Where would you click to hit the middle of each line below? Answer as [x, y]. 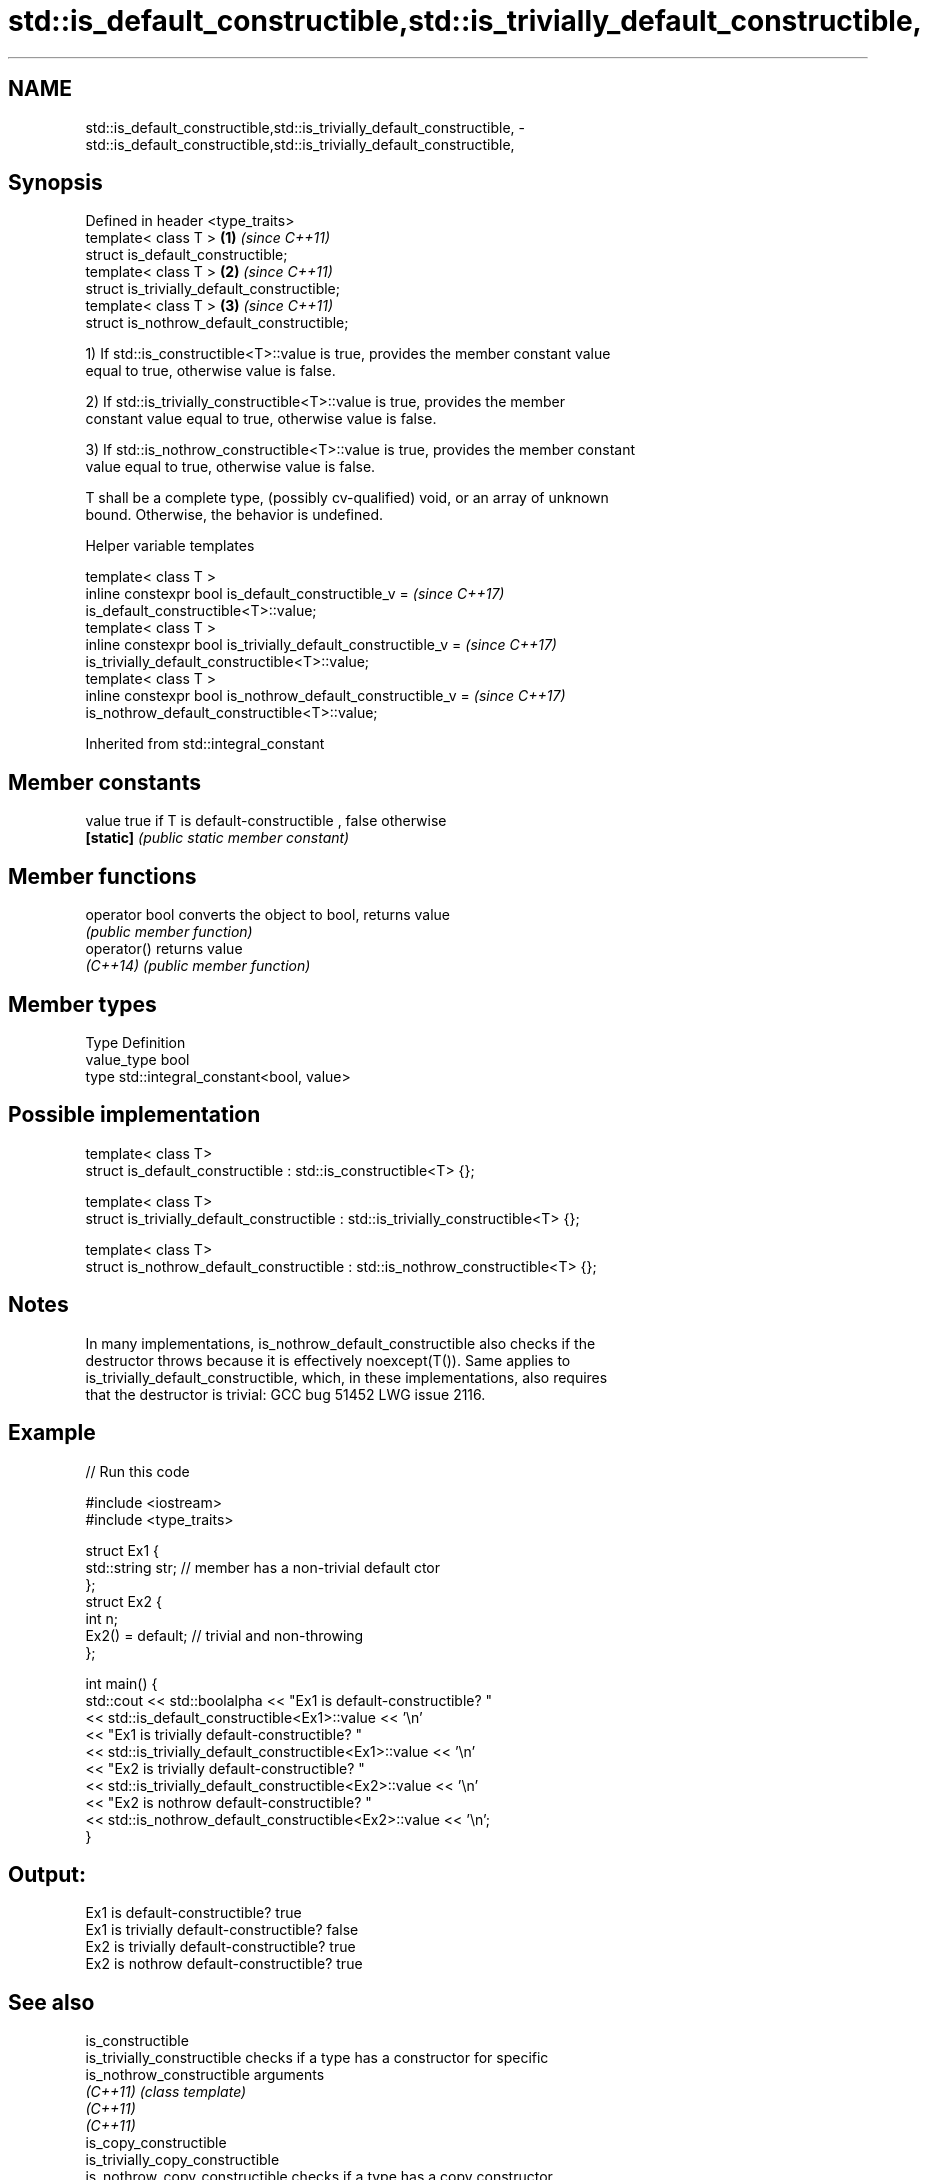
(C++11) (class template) [166, 2092]
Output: [47, 1874]
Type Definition [135, 1042]
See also [51, 2002]
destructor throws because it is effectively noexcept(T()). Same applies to [328, 1360]
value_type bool [137, 1059]
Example [52, 1433]
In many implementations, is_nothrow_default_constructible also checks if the [340, 1343]
